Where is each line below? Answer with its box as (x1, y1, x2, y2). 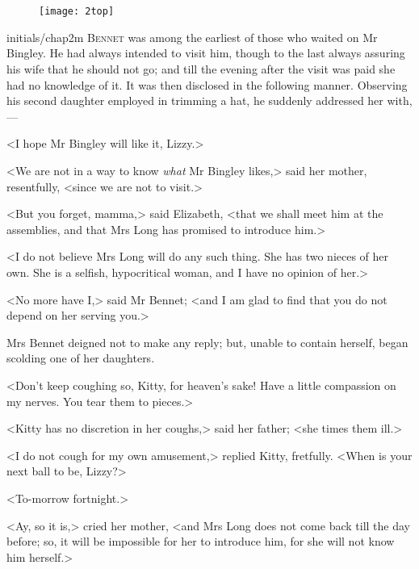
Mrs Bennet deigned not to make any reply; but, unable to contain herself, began (6, 333, 409, 350)
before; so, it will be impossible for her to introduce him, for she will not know (6, 533, 395, 550)
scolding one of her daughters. (6, 349, 155, 366)
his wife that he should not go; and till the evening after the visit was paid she (6, 61, 396, 77)
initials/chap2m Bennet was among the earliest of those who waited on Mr (6, 28, 378, 45)
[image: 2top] (39, 6, 115, 18)
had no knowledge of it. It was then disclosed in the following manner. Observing (6, 76, 408, 93)
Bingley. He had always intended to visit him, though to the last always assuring (6, 44, 405, 61)
